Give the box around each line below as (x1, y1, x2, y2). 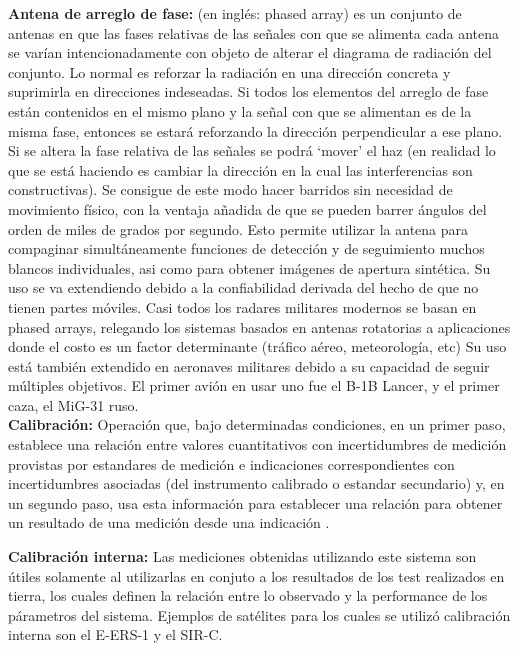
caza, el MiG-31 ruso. (8, 394, 139, 415)
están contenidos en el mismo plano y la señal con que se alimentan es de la (8, 100, 472, 121)
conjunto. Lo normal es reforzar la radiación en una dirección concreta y (8, 61, 451, 82)
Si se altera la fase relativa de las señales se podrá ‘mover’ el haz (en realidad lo (8, 140, 496, 161)
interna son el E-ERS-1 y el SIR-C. (8, 624, 223, 645)
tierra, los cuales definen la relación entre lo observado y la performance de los (8, 585, 488, 606)
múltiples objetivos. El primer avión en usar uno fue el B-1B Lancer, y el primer (8, 375, 500, 396)
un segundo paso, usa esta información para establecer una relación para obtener (8, 492, 503, 513)
